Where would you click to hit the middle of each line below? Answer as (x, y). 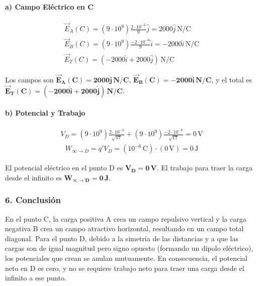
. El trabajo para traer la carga (204, 168)
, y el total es (232, 79)
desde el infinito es (33, 177)
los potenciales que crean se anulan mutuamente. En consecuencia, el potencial (126, 258)
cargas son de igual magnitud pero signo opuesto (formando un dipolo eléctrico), (129, 248)
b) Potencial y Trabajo (45, 113)
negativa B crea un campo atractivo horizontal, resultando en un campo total (124, 228)
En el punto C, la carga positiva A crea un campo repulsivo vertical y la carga (126, 218)
